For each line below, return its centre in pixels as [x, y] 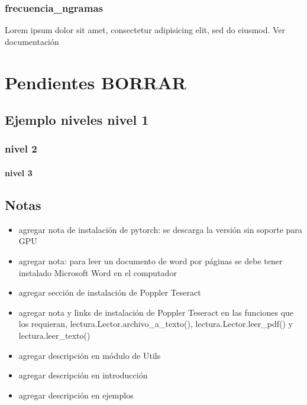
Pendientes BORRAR [96, 82]
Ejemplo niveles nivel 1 [77, 120]
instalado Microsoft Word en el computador [98, 272]
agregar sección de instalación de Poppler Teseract [110, 292]
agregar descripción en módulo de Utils [90, 355]
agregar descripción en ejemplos [76, 395]
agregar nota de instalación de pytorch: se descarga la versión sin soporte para [160, 229]
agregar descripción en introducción [83, 375]
